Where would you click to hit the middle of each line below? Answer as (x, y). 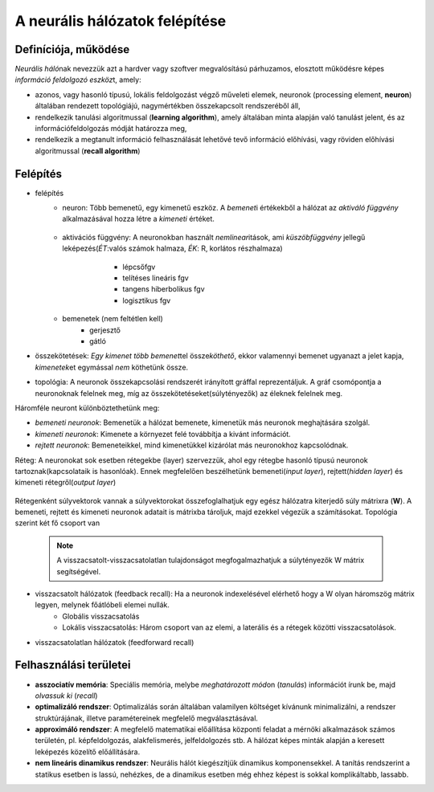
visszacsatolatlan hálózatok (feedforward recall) (115, 642)
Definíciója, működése (72, 49)
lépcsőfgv (139, 267)
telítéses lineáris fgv (156, 278)
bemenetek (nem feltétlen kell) (113, 319)
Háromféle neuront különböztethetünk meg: (87, 408)
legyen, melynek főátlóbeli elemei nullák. (102, 605)
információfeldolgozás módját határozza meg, (111, 129)
